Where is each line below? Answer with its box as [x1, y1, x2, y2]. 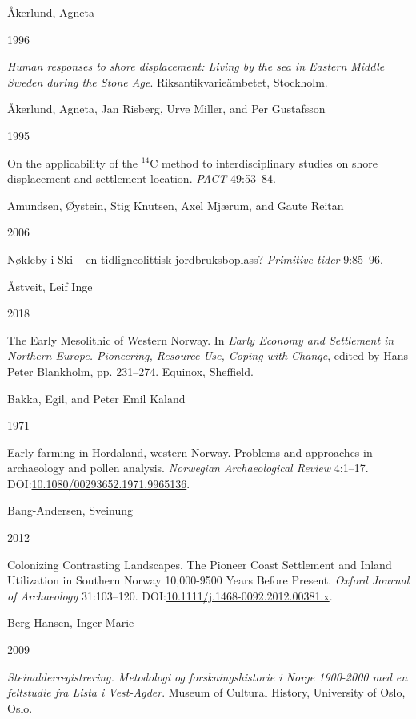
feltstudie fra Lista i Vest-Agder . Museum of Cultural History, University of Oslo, [7, 684, 406, 701]
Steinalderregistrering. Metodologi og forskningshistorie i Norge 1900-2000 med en [7, 668, 408, 685]
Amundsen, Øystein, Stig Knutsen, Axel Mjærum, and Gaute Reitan [7, 196, 344, 213]
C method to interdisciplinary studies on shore [150, 154, 378, 171]
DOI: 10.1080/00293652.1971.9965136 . [7, 475, 190, 491]
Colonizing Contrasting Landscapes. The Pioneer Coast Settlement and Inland [7, 555, 392, 572]
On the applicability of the [7, 154, 138, 171]
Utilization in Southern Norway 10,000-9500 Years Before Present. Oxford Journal [7, 572, 410, 588]
